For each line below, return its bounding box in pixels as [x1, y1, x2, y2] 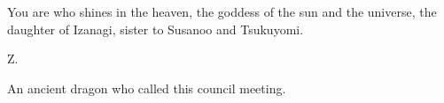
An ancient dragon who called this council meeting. [7, 78, 286, 97]
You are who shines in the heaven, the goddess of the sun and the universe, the [7, 3, 437, 20]
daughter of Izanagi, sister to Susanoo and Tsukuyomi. [7, 19, 304, 38]
